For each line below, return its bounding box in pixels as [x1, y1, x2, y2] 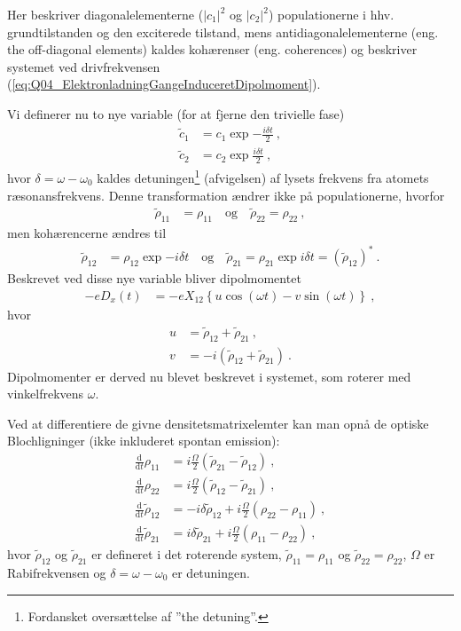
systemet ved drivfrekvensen [7, 57, 160, 75]
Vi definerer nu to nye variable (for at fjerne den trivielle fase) [7, 104, 345, 122]
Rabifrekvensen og [7, 563, 106, 581]
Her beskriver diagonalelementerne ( [7, 5, 204, 23]
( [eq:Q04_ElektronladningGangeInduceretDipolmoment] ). [7, 75, 321, 93]
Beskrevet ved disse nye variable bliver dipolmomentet [7, 269, 301, 288]
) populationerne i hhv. [268, 5, 395, 23]
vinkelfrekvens [7, 384, 84, 403]
